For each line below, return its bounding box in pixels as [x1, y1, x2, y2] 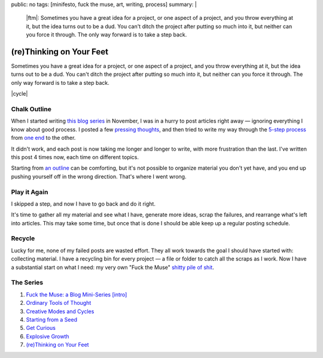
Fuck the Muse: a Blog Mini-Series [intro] [26, 290, 127, 298]
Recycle [11, 234, 35, 243]
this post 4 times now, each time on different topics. [11, 153, 139, 161]
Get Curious [26, 325, 56, 332]
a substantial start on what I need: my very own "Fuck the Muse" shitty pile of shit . [11, 264, 215, 271]
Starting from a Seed [26, 316, 78, 323]
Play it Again [11, 188, 48, 196]
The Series [11, 279, 44, 287]
